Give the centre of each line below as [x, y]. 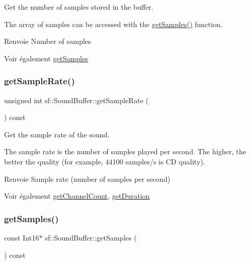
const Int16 [22, 237]
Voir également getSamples [46, 58]
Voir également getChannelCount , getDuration [77, 196]
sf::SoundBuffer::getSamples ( [91, 237]
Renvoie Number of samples [48, 41]
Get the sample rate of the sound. [57, 134]
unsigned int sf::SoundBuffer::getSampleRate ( [76, 100]
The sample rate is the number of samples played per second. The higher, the [125, 151]
